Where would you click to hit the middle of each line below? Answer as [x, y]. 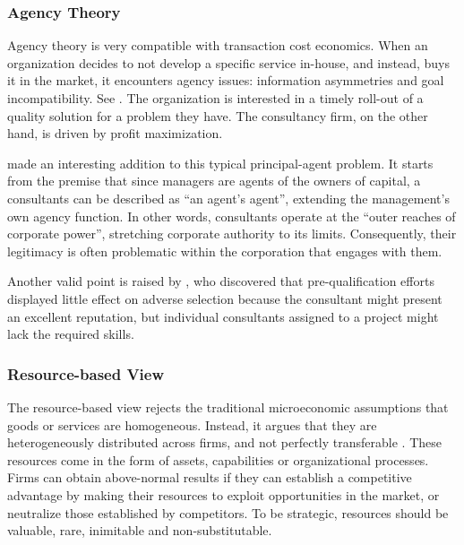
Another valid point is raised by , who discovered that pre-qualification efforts [221, 281]
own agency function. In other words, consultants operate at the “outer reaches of [232, 216]
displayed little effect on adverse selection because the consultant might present [225, 298]
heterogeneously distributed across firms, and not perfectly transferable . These [224, 442]
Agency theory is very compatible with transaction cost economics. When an [218, 45]
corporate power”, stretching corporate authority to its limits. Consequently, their [232, 234]
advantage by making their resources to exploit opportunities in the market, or [223, 494]
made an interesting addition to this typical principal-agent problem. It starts [220, 163]
